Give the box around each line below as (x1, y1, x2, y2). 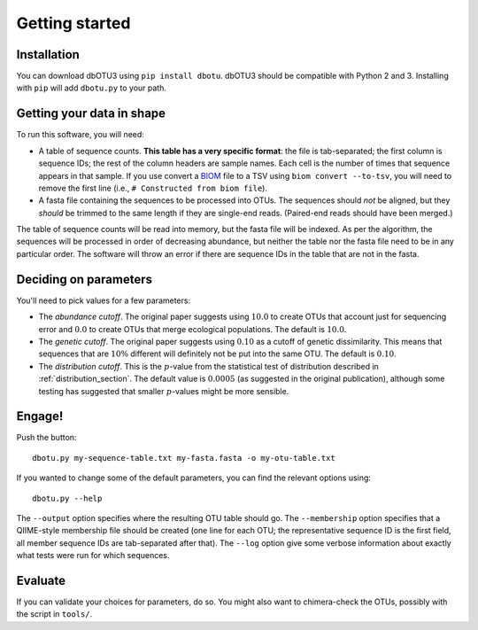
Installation (16, 47, 80, 62)
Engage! (16, 408, 64, 424)
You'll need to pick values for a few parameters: (16, 295, 190, 306)
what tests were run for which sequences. (16, 550, 170, 561)
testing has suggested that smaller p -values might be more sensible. (38, 385, 289, 396)
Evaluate (16, 572, 66, 588)
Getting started (16, 13, 131, 33)
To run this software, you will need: (16, 129, 145, 140)
